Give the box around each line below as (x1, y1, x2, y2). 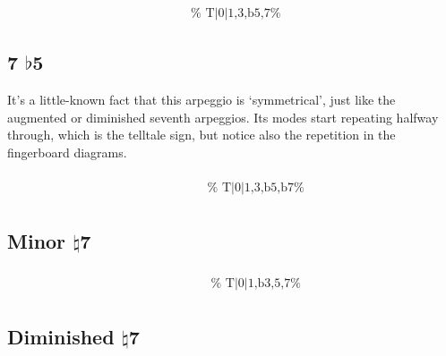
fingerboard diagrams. (7, 143, 127, 162)
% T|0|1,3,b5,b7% (207, 181, 304, 194)
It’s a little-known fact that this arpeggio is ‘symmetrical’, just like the (7, 90, 396, 109)
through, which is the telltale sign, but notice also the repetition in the (7, 125, 396, 144)
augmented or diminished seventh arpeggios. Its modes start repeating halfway (7, 107, 439, 126)
